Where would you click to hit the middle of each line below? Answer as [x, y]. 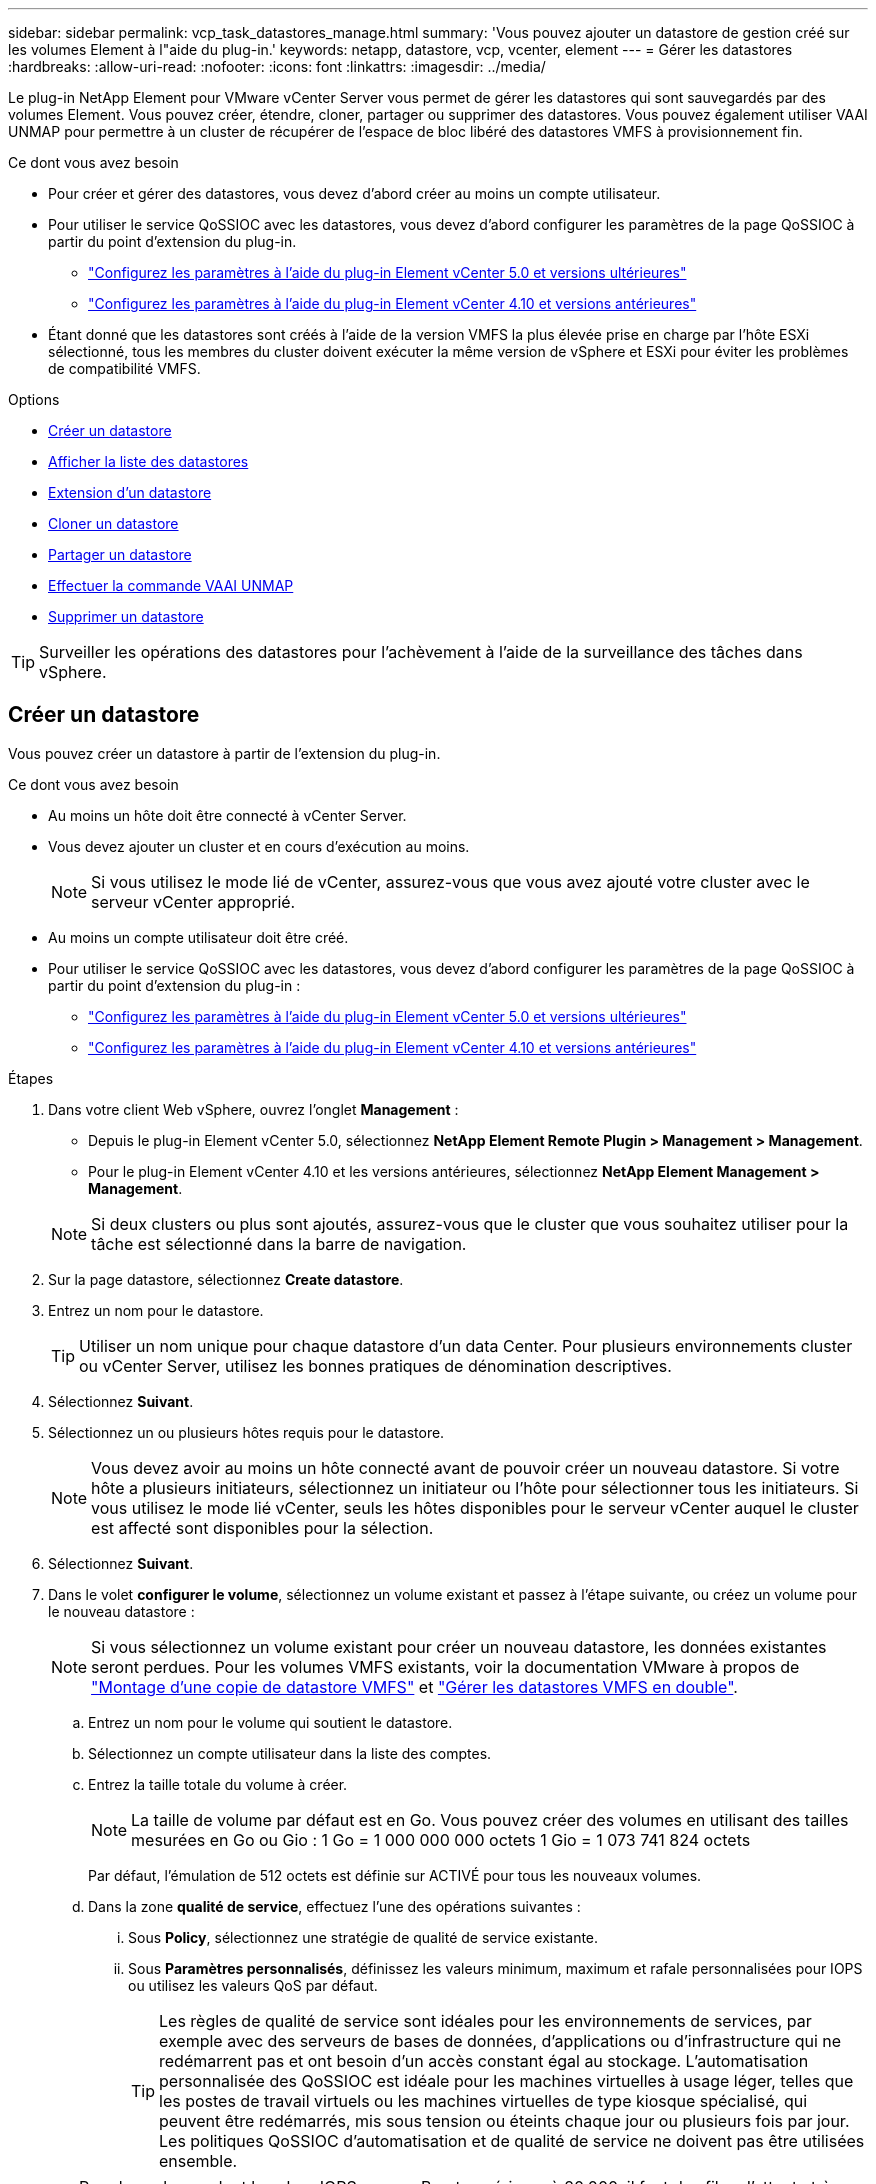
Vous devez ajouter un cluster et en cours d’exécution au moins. [259, 846]
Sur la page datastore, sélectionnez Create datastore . [226, 1279]
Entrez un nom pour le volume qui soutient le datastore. [270, 1722]
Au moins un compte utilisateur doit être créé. [198, 937]
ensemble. [198, 2160]
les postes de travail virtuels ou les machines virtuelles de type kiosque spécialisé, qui [483, 2100]
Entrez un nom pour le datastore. [156, 1310]
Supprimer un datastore [126, 616]
